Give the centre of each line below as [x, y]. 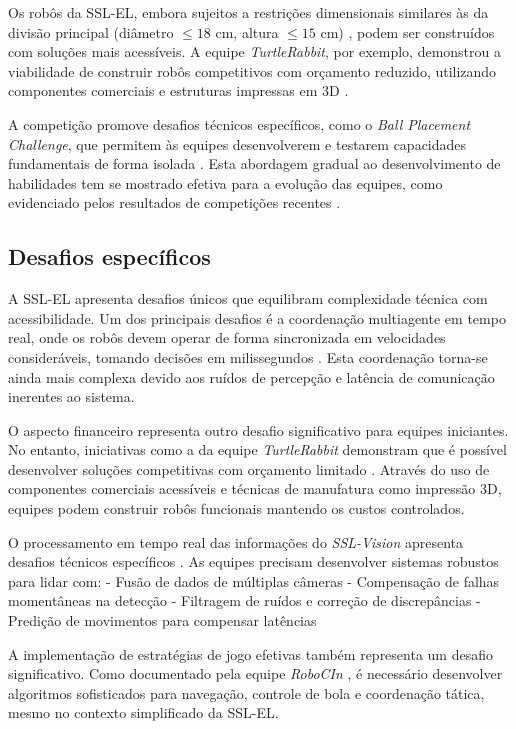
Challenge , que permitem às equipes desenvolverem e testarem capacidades [237, 143]
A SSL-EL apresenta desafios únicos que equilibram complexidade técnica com [248, 298]
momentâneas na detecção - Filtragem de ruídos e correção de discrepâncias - [244, 600]
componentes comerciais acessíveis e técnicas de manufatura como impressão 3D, [255, 488]
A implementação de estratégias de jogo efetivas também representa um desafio [250, 653]
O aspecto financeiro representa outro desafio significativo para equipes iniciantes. [258, 429]
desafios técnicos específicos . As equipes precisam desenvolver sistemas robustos [253, 561]
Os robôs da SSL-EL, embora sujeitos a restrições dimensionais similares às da [248, 12]
